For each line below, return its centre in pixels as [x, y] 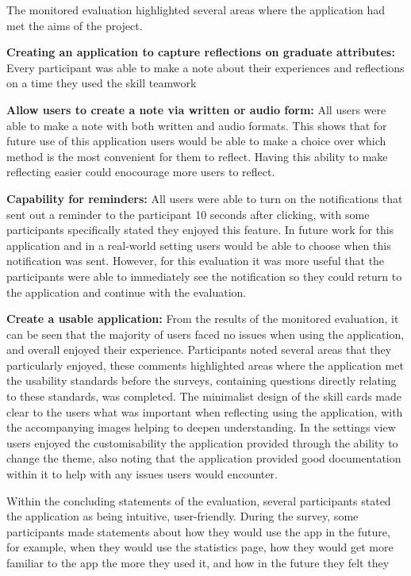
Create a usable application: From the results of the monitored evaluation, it [203, 319]
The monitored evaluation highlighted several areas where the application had [196, 10]
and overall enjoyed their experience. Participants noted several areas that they [199, 349]
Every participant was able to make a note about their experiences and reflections [205, 67]
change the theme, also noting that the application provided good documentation [204, 458]
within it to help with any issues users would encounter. [142, 474]
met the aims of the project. [75, 25]
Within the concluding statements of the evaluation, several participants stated [199, 500]
